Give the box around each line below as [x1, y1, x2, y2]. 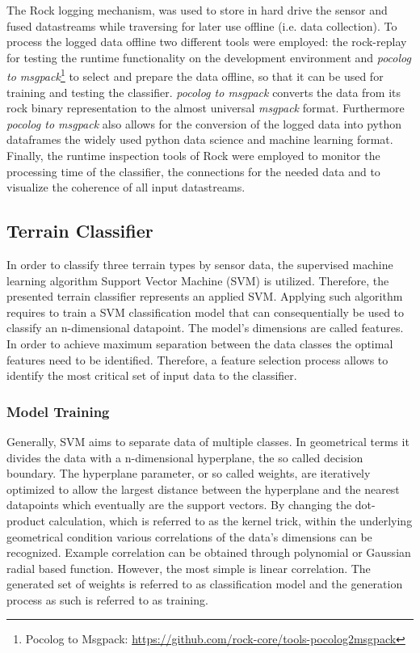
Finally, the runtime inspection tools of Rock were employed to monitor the [6, 147, 380, 163]
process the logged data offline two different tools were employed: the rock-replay [6, 33, 407, 50]
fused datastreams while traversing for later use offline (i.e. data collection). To [6, 17, 397, 34]
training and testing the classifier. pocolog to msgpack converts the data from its [6, 83, 401, 100]
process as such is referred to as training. [6, 591, 208, 608]
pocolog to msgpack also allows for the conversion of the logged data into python [6, 115, 401, 132]
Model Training [6, 401, 110, 421]
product [6, 512, 45, 529]
